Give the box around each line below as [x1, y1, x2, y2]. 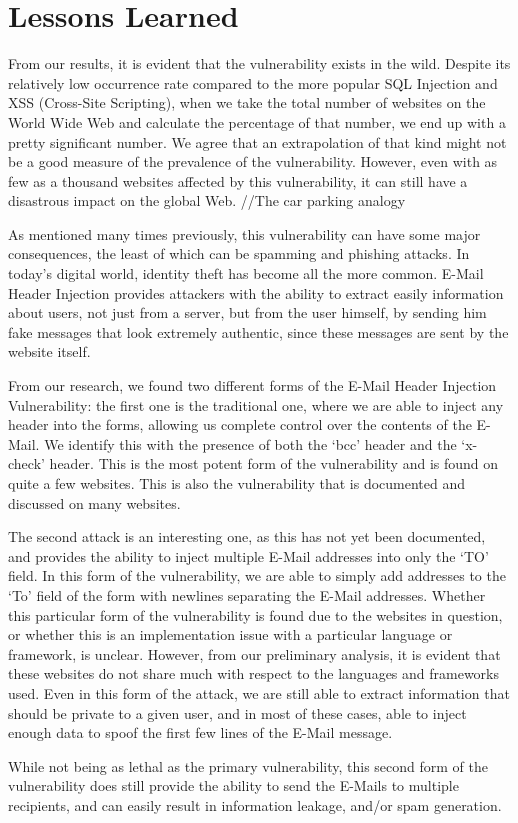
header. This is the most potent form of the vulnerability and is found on [49, 453, 499, 474]
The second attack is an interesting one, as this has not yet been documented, [8, 526, 486, 547]
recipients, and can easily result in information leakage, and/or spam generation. [8, 794, 502, 815]
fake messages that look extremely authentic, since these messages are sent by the [8, 321, 509, 342]
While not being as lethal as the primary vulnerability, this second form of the [8, 755, 489, 776]
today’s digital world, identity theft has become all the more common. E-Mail [8, 263, 484, 284]
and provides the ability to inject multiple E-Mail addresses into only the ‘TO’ [8, 545, 489, 566]
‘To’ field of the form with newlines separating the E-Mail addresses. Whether [8, 584, 486, 605]
